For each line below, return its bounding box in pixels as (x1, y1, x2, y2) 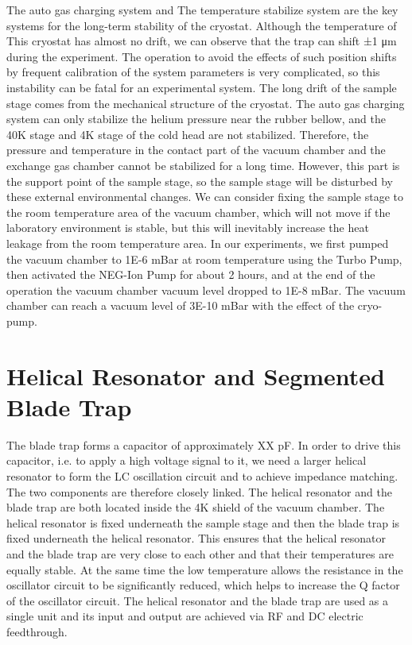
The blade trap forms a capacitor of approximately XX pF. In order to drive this (6, 436, 401, 453)
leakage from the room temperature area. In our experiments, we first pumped (6, 234, 389, 251)
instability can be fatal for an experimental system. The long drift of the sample (6, 79, 397, 95)
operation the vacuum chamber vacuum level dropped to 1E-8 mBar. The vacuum (6, 281, 406, 298)
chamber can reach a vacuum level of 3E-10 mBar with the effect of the (6, 297, 355, 314)
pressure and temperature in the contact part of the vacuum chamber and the (6, 141, 386, 158)
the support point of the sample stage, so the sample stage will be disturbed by (6, 172, 393, 189)
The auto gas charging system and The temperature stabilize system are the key (6, 2, 398, 17)
